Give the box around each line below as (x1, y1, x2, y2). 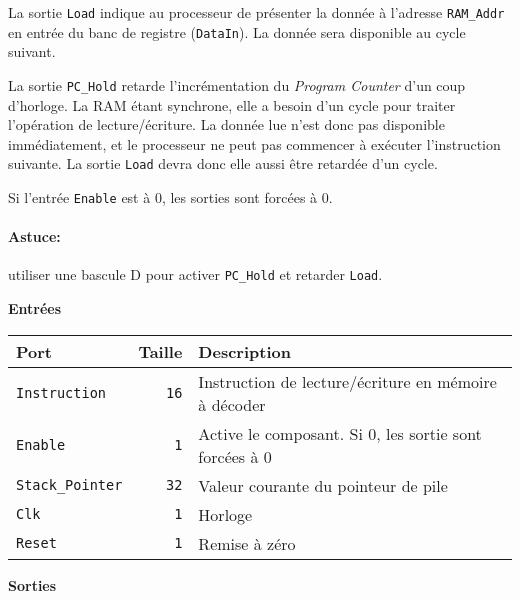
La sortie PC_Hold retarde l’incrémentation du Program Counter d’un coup (8, 74, 466, 95)
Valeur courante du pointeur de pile (198, 473, 448, 497)
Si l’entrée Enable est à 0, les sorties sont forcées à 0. (8, 187, 333, 207)
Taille (138, 339, 183, 363)
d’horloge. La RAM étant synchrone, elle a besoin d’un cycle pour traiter (8, 94, 456, 115)
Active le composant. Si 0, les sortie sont (198, 421, 482, 445)
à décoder (198, 392, 266, 416)
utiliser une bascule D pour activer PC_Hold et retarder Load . (8, 264, 383, 285)
